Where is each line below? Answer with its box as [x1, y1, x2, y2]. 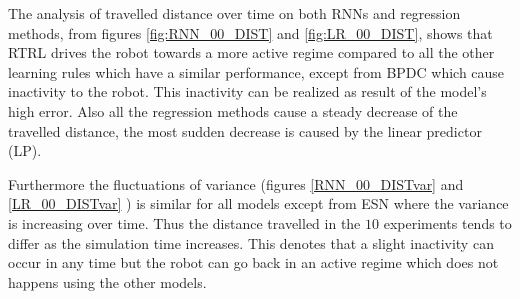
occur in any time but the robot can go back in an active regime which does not [8, 252, 499, 273]
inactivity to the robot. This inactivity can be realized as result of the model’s [8, 81, 487, 102]
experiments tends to [383, 212, 512, 233]
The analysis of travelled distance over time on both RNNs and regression [8, 3, 461, 23]
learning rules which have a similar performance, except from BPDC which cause [8, 61, 505, 82]
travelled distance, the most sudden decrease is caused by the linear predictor [8, 120, 482, 141]
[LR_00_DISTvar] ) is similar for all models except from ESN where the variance [8, 193, 509, 214]
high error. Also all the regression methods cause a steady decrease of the [8, 100, 458, 121]
